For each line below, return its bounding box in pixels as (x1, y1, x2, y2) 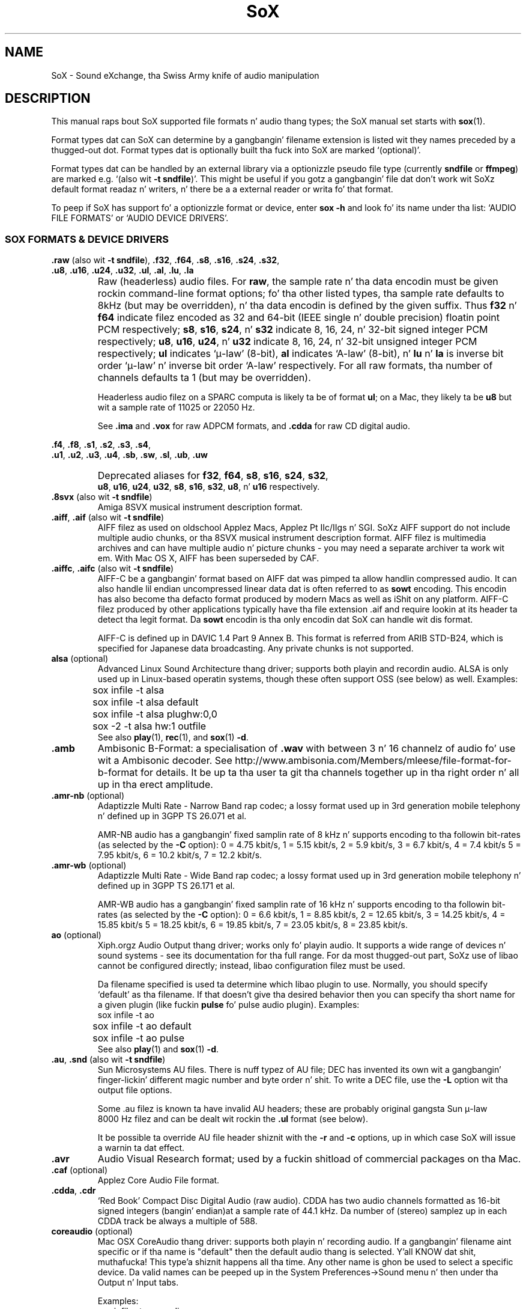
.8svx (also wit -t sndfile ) (51, 492, 153, 502)
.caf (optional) (51, 1165, 107, 1176)
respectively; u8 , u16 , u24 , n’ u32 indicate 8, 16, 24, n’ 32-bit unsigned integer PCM (97, 335, 477, 348)
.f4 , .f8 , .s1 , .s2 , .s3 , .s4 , (51, 439, 151, 450)
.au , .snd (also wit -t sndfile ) (51, 1054, 166, 1065)
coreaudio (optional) (51, 1226, 133, 1237)
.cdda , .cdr (51, 1185, 96, 1196)
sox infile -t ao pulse (92, 1032, 185, 1045)
